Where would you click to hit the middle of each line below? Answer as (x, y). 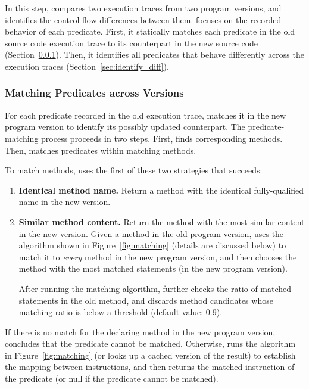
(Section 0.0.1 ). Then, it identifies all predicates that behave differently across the (154, 55)
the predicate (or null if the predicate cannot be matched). (112, 379)
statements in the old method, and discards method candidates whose (146, 300)
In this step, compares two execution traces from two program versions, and (143, 8)
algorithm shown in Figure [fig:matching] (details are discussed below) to (152, 245)
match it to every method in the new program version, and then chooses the (158, 256)
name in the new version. (65, 202)
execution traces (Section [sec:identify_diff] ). (87, 66)
